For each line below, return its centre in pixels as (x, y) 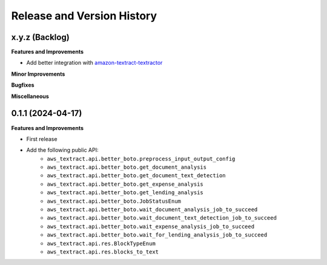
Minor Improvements (38, 74)
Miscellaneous (30, 96)
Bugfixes (23, 85)
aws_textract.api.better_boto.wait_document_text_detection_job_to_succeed (162, 218)
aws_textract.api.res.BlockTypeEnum (101, 243)
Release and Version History (84, 16)
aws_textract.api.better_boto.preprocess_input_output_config (141, 159)
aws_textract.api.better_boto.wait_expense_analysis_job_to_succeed (150, 226)
